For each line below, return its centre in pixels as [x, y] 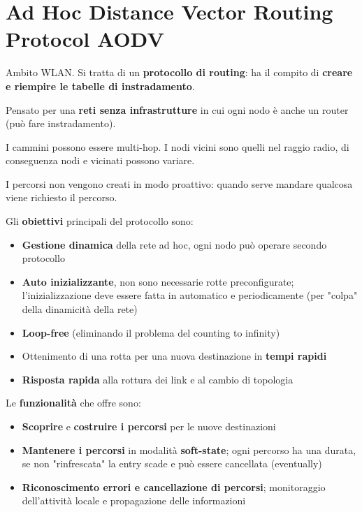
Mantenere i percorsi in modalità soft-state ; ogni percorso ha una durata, [189, 449]
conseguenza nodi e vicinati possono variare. [100, 160]
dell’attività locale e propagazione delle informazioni [134, 500]
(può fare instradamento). [61, 123]
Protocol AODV [85, 39]
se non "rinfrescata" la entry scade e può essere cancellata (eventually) [172, 463]
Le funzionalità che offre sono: [73, 403]
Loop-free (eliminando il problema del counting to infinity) [151, 332]
